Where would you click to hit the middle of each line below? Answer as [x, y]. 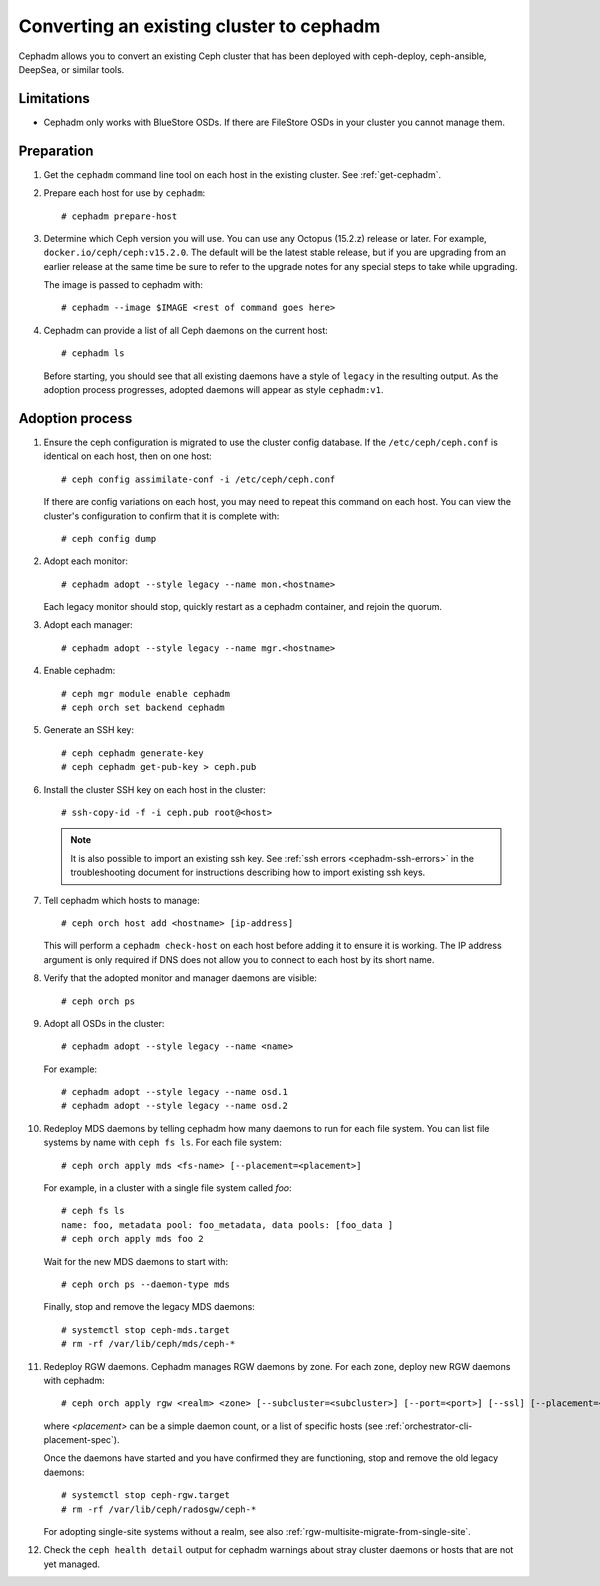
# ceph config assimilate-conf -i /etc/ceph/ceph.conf [198, 479]
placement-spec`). [81, 1440]
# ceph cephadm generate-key [132, 753]
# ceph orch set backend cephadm [143, 708]
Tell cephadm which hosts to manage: [121, 900]
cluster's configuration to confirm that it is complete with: [161, 516]
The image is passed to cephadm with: [123, 285]
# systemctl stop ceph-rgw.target [145, 1495]
